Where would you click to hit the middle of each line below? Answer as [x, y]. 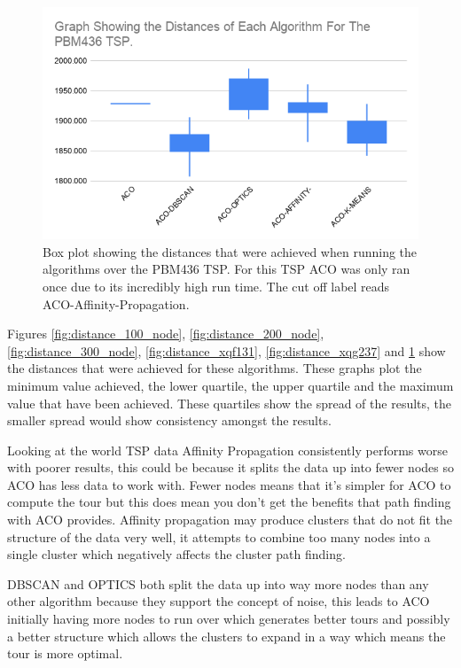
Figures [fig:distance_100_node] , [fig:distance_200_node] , [166, 334]
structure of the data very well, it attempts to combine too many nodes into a [219, 536]
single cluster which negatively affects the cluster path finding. [176, 554]
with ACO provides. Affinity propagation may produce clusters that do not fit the [230, 520]
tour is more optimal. [65, 653]
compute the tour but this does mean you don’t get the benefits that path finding [229, 502]
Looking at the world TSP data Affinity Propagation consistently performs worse [227, 450]
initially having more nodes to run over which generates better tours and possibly [229, 619]
